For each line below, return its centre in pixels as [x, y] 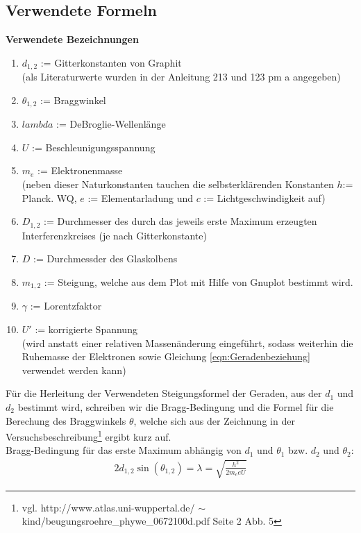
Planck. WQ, [49, 197]
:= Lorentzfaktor [66, 306]
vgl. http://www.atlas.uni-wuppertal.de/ [108, 507]
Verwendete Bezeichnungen [72, 39]
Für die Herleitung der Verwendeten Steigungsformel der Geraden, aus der [164, 393]
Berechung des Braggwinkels [66, 420]
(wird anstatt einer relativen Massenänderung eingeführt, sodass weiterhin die [187, 342]
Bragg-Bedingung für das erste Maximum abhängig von [124, 450]
